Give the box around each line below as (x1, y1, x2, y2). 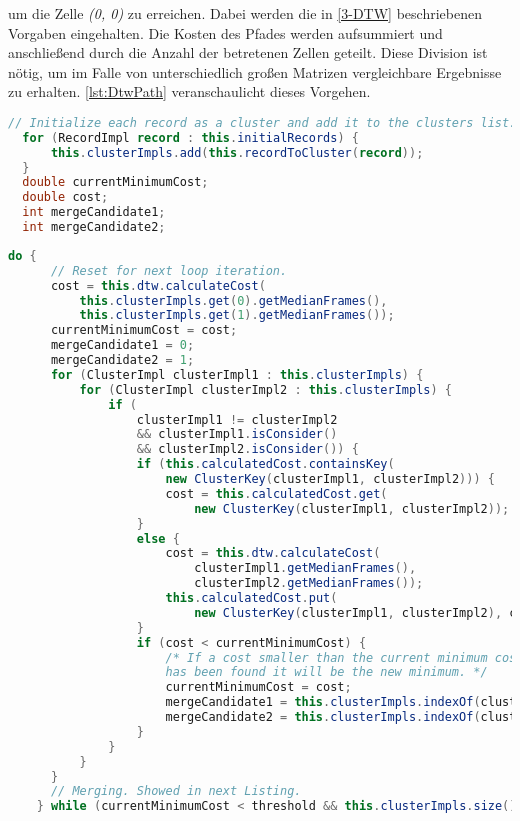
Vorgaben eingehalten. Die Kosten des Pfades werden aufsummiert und (8, 22, 443, 43)
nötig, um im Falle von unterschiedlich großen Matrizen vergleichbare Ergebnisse (8, 61, 502, 82)
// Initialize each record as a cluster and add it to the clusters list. (8, 115, 517, 130)
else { (136, 531, 180, 546)
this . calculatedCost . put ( (165, 591, 338, 606)
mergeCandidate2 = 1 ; (50, 353, 195, 368)
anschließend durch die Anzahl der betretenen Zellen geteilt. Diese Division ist (8, 42, 488, 63)
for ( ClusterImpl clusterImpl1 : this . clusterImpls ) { (50, 367, 424, 382)
